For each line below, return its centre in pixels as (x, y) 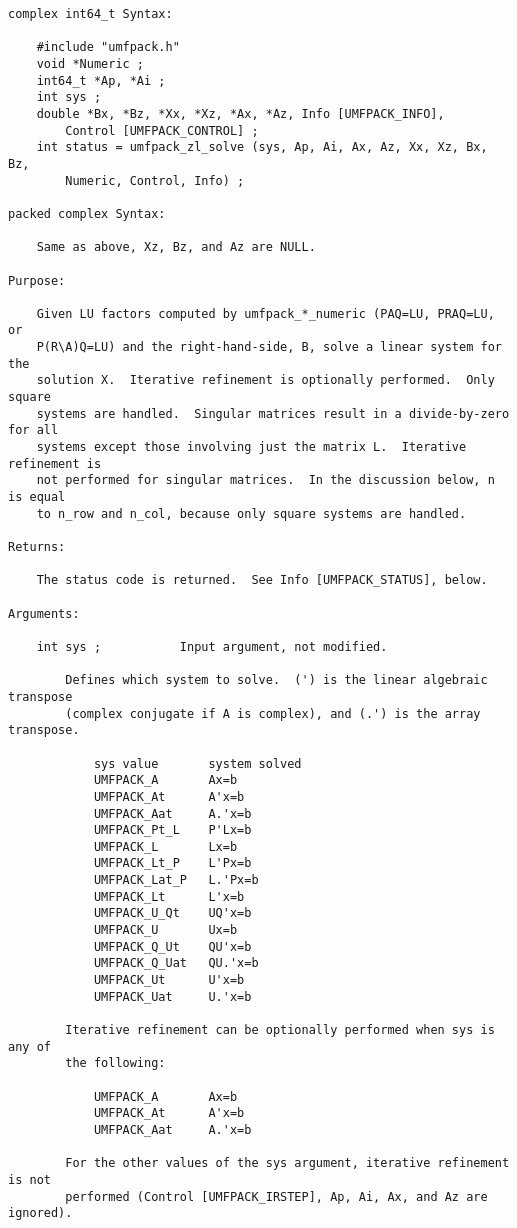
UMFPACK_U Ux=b (165, 930)
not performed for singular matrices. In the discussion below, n (265, 480)
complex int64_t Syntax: (90, 14)
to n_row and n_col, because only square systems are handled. (251, 513)
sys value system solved (197, 763)
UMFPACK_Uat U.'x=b (172, 996)
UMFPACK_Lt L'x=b (169, 896)
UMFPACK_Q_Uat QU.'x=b (176, 963)
